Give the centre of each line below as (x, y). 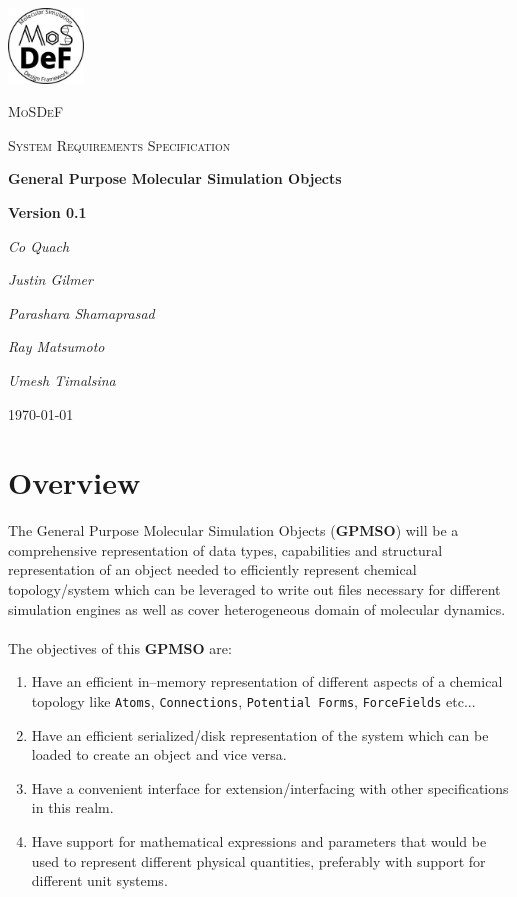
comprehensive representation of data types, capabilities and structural (225, 549)
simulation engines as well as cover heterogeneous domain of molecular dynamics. (257, 608)
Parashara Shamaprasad (81, 312)
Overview (74, 482)
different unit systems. (99, 880)
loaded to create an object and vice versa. (159, 754)
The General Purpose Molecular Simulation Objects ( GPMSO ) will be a (233, 530)
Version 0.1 (47, 211)
